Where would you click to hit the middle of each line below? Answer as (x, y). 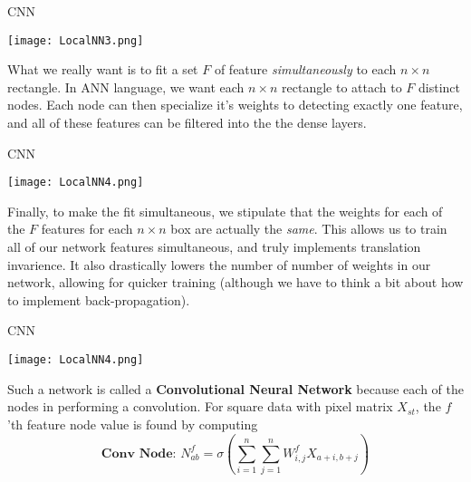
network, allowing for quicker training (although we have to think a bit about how (235, 282)
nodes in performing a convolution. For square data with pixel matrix (200, 406)
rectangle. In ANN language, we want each (126, 87)
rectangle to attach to (342, 87)
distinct (439, 87)
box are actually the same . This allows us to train (309, 229)
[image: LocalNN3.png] (76, 40)
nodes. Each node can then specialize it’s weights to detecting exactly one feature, (235, 105)
